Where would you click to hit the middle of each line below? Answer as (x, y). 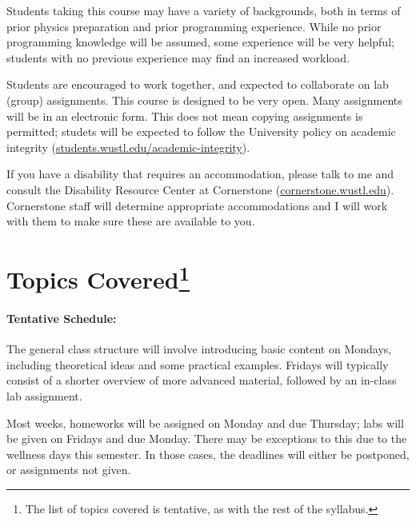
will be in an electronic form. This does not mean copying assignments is (185, 116)
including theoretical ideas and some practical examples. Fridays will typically (198, 364)
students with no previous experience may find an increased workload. (178, 57)
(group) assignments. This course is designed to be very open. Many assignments (204, 100)
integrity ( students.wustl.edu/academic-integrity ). (128, 147)
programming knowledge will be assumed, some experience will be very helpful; (200, 42)
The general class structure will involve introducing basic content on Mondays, (199, 349)
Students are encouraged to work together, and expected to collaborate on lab (198, 84)
